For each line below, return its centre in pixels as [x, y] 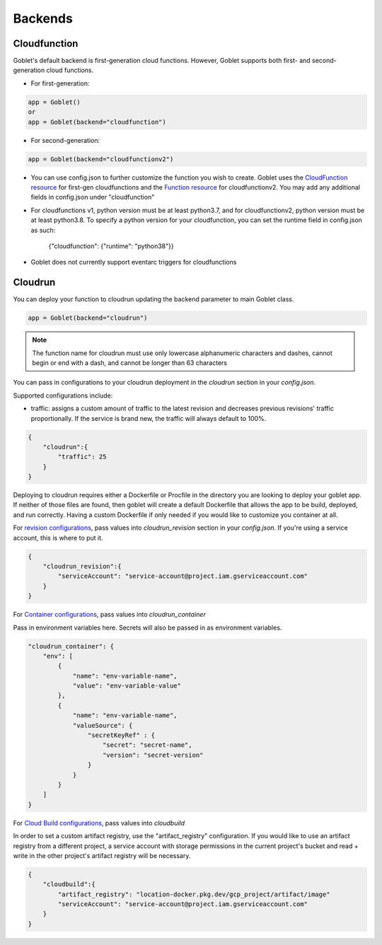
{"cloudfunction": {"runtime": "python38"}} [111, 246]
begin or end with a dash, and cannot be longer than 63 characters [130, 363]
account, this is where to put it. [58, 538]
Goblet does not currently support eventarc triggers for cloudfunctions [134, 262]
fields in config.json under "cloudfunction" [93, 197]
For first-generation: [60, 83]
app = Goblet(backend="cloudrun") [88, 318]
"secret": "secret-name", [147, 745]
